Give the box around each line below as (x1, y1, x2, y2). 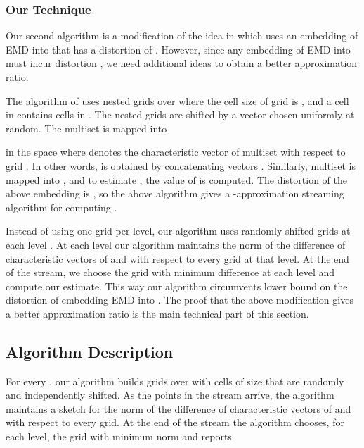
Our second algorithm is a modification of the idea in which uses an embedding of (6, 28, 358, 43)
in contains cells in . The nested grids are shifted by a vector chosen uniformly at (6, 107, 355, 122)
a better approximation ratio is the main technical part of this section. (6, 306, 309, 321)
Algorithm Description (6, 340, 174, 362)
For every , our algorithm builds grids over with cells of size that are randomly (6, 373, 344, 388)
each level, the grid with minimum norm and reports (6, 429, 232, 444)
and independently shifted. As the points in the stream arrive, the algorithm (6, 387, 334, 402)
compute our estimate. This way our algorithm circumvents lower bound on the (6, 278, 348, 293)
